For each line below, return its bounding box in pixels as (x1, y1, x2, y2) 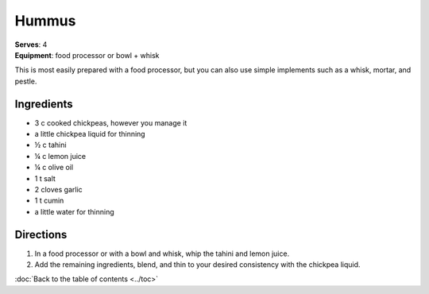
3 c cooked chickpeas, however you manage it (34, 118, 187, 127)
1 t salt (34, 173, 56, 183)
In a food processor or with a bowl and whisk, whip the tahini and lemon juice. (34, 249, 290, 258)
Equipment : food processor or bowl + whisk (14, 50, 160, 60)
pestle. (14, 76, 37, 86)
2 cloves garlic (34, 184, 83, 194)
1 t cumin (34, 195, 64, 206)
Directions (14, 227, 68, 242)
